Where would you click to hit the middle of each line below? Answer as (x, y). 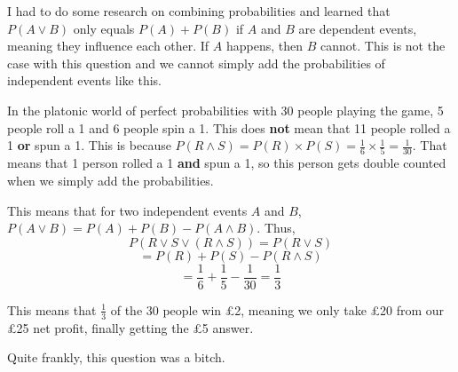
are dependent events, (358, 28)
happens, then (265, 46)
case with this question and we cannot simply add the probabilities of (196, 63)
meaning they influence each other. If (108, 46)
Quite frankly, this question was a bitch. (116, 357)
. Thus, (276, 228)
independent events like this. (84, 80)
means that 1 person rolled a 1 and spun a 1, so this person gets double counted (227, 163)
